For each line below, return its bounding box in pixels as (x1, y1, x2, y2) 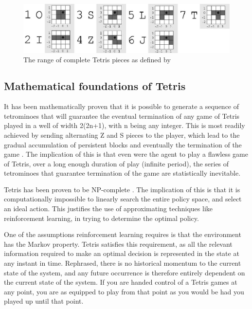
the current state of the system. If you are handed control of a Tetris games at (4, 277, 237, 287)
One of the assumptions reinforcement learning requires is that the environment (4, 229, 241, 239)
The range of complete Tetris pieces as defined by (23, 55, 171, 65)
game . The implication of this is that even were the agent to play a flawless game (4, 149, 248, 159)
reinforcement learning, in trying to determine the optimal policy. (4, 213, 199, 223)
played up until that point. (4, 296, 84, 306)
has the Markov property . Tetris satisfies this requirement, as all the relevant (4, 238, 233, 249)
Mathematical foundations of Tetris (4, 78, 186, 93)
